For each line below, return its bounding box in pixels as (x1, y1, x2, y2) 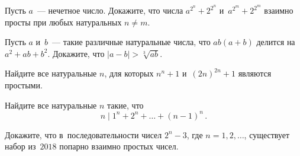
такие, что (107, 98, 144, 111)
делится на (256, 36, 295, 48)
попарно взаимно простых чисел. (59, 140, 179, 152)
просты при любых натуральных (5, 15, 122, 28)
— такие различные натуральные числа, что (52, 36, 211, 48)
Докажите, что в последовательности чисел (5, 128, 162, 141)
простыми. (5, 79, 43, 91)
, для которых (104, 67, 154, 79)
